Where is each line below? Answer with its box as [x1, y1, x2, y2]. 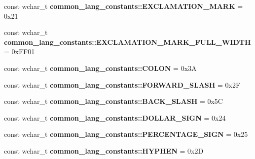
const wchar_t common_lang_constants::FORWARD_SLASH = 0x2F [4, 79, 241, 90]
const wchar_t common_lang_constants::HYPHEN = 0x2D [4, 145, 204, 156]
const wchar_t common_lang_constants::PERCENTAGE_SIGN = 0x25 [4, 129, 248, 139]
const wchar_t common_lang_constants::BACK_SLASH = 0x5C [4, 96, 223, 106]
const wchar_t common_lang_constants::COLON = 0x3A [4, 63, 197, 73]
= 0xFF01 [4, 46, 35, 57]
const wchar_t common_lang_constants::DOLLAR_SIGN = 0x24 [4, 112, 226, 123]
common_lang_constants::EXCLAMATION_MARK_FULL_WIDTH [4, 36, 251, 47]
